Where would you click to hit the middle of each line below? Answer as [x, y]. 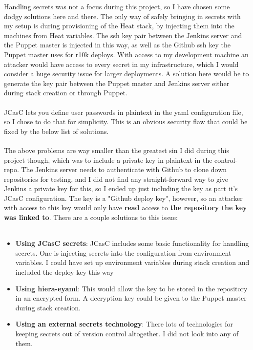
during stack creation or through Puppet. [66, 93]
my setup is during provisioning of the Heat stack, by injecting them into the [119, 26]
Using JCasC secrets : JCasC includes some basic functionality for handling [132, 243]
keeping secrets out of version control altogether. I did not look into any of [127, 333]
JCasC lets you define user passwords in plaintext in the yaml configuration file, [124, 112]
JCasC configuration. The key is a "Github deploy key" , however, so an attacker [123, 198]
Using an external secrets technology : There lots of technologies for [124, 324]
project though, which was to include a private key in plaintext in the [108, 160]
